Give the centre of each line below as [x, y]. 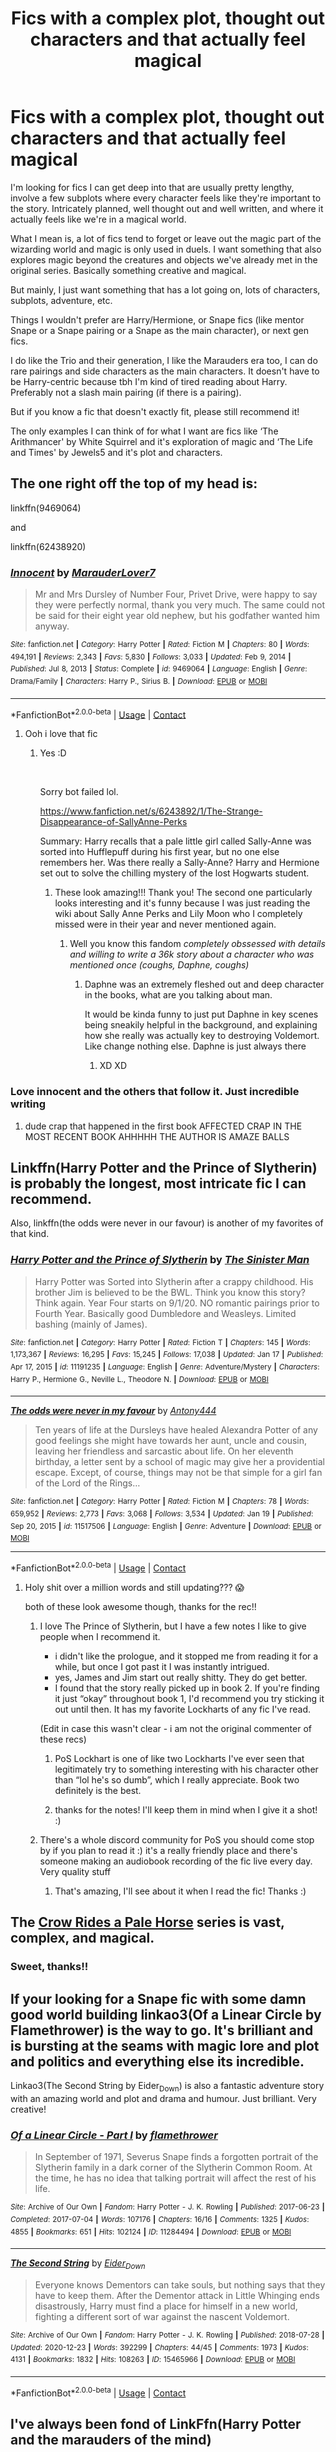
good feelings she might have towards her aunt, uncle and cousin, [171, 1441]
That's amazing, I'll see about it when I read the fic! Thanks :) [180, 1891]
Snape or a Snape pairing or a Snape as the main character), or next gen [159, 330]
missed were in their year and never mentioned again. [165, 924]
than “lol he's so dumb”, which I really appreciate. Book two [177, 1779]
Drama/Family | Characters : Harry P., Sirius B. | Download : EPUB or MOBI [139, 682]
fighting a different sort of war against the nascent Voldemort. [162, 2316]
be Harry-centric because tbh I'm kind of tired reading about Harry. [149, 381]
